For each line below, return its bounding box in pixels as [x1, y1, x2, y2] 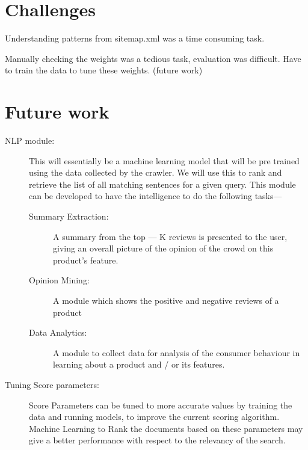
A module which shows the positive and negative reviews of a [53, 294, 279, 306]
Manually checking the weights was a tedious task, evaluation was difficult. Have [5, 52, 301, 64]
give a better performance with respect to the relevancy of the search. [29, 434, 286, 446]
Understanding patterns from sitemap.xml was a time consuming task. [5, 32, 265, 45]
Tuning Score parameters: [5, 378, 99, 390]
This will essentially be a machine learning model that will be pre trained [29, 154, 300, 167]
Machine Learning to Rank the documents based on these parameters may [29, 422, 303, 434]
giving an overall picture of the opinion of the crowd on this [53, 242, 274, 254]
